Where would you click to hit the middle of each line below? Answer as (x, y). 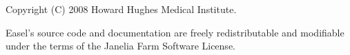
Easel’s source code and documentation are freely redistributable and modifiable (175, 32)
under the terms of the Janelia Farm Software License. (120, 46)
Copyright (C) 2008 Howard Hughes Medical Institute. (121, 9)
